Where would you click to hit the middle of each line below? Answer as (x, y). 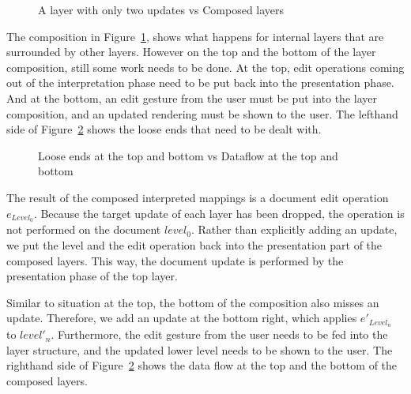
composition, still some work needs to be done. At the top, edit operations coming (205, 67)
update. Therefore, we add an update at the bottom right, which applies (182, 318)
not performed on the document (84, 229)
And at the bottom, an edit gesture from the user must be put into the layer (192, 98)
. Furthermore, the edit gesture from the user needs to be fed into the (219, 334)
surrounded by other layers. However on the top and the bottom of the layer (191, 52)
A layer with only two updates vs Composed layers (161, 9)
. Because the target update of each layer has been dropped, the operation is (219, 213)
